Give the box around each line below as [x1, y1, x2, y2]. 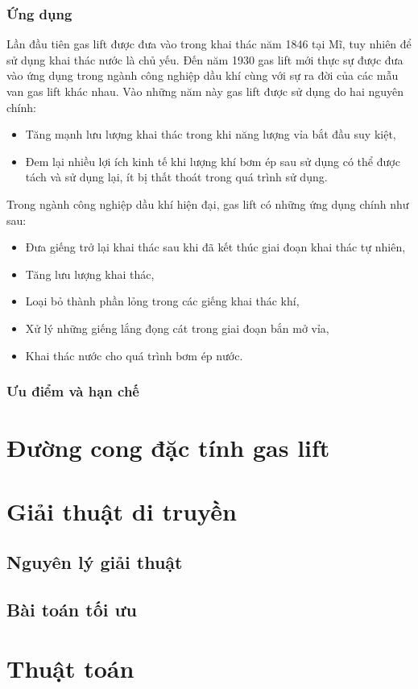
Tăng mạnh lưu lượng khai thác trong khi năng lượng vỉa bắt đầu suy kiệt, [25, 126, 396, 143]
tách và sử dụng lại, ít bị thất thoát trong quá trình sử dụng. [25, 168, 328, 185]
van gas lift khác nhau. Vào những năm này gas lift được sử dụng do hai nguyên [6, 83, 404, 99]
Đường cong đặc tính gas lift [6, 431, 330, 464]
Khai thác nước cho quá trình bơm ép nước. [25, 347, 243, 363]
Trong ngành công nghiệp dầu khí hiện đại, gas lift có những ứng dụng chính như [6, 195, 409, 212]
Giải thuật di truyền [6, 494, 237, 527]
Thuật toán [6, 652, 135, 685]
